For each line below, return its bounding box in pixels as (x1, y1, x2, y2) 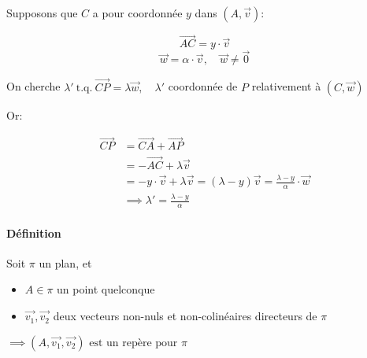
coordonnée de (168, 78, 238, 94)
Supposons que (6, 5, 78, 20)
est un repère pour (89, 337, 178, 349)
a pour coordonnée (92, 5, 183, 20)
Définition (6, 224, 61, 241)
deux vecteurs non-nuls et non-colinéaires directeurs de (53, 308, 317, 324)
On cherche (6, 78, 61, 94)
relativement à (251, 78, 321, 94)
